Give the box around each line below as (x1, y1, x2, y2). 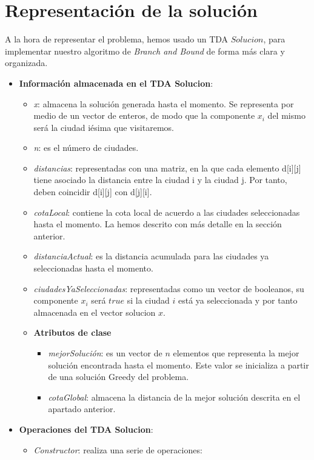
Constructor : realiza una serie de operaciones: (33, 443, 202, 456)
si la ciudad (127, 294, 170, 307)
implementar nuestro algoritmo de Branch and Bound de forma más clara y (5, 44, 285, 57)
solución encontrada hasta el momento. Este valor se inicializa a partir (48, 358, 309, 371)
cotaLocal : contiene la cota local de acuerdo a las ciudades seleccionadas (33, 205, 300, 218)
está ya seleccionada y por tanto (178, 294, 298, 307)
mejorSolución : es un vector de (48, 347, 162, 359)
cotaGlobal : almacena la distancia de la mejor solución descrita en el (48, 390, 301, 403)
